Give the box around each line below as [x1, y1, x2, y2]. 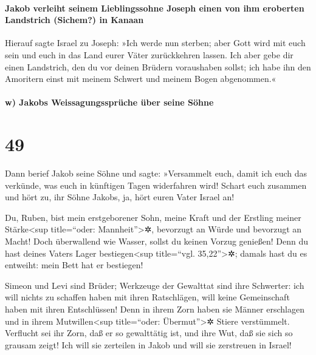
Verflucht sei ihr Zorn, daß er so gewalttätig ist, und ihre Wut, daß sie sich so [5, 326, 293, 339]
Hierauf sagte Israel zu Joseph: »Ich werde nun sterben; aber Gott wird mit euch [5, 36, 306, 49]
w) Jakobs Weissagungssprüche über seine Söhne [5, 96, 214, 109]
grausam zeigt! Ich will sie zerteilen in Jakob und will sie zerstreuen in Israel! [5, 338, 292, 351]
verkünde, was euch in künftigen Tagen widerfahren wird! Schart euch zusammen [5, 178, 307, 191]
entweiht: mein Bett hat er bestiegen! [5, 259, 143, 271]
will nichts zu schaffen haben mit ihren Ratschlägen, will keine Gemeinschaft [5, 291, 290, 303]
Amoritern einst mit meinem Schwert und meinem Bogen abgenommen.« [5, 72, 276, 85]
